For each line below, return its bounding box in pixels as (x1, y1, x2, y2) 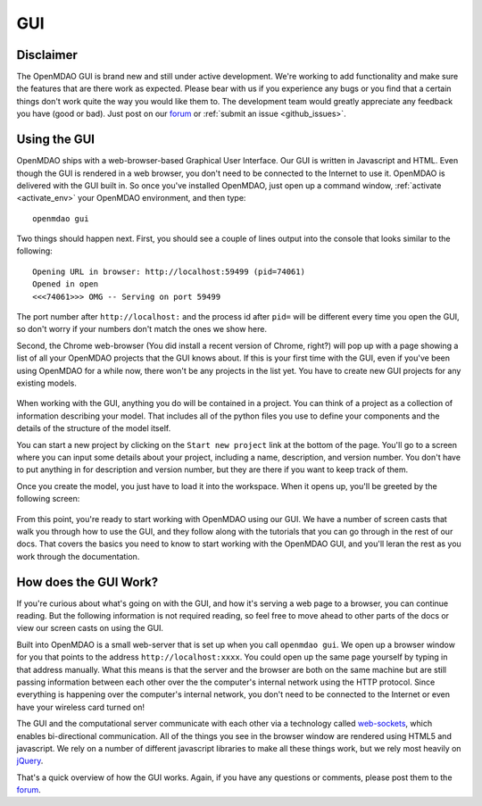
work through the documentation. (16, 551, 140, 561)
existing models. (16, 378, 78, 388)
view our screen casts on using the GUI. (16, 623, 164, 634)
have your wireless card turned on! (16, 702, 145, 712)
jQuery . (16, 755, 44, 767)
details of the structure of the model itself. (16, 423, 171, 434)
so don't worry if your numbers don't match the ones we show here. (16, 324, 268, 335)
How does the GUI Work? (16, 574, 159, 589)
